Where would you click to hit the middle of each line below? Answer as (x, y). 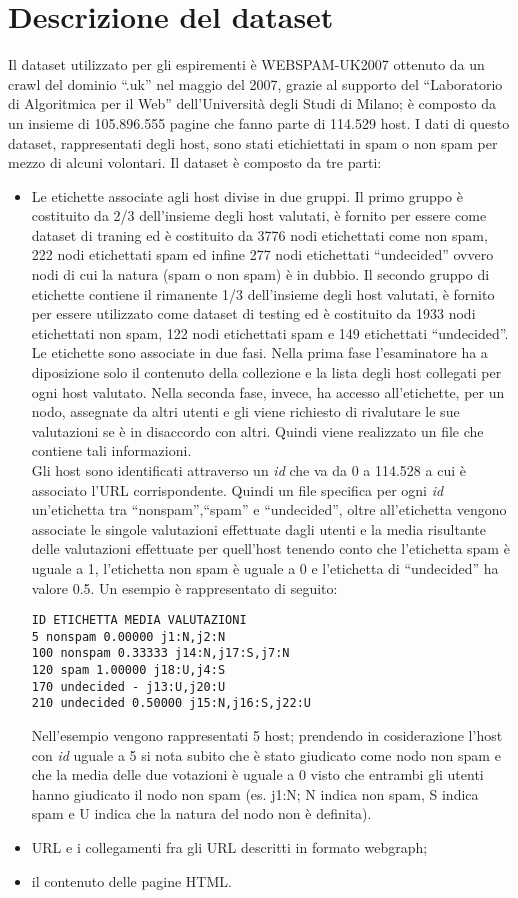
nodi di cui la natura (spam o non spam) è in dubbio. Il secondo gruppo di (260, 274)
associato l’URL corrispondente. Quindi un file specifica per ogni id (237, 489)
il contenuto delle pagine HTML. (131, 880)
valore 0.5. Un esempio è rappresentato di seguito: (184, 587)
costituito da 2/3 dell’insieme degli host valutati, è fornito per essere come (259, 215)
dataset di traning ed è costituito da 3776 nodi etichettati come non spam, (259, 234)
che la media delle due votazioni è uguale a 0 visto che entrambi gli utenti (257, 774)
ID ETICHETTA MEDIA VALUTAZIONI (139, 620)
